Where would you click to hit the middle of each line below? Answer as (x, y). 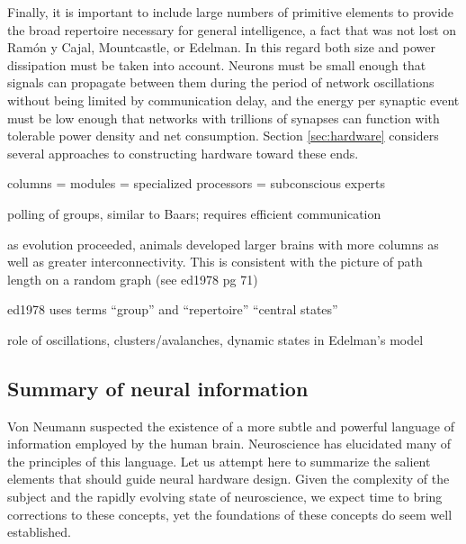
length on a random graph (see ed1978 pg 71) (133, 279)
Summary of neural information (158, 388)
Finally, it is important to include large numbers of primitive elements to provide (231, 12)
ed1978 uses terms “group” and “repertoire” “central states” (173, 309)
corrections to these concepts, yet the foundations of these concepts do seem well (230, 514)
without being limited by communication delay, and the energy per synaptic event (233, 100)
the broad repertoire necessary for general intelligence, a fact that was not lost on (232, 29)
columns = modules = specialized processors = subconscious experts (197, 183)
